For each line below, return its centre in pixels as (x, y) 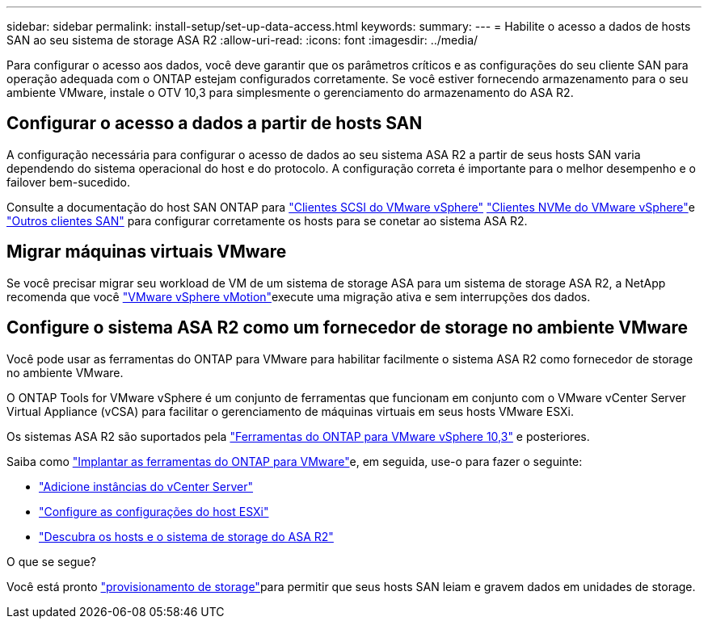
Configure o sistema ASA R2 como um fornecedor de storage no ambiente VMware (348, 328)
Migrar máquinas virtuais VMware (147, 252)
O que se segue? (51, 561)
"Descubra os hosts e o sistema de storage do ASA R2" (186, 536)
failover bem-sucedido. (68, 182)
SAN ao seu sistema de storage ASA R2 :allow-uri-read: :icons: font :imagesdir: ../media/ (242, 40)
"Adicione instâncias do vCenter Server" (146, 486)
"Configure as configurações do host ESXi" (154, 511)
